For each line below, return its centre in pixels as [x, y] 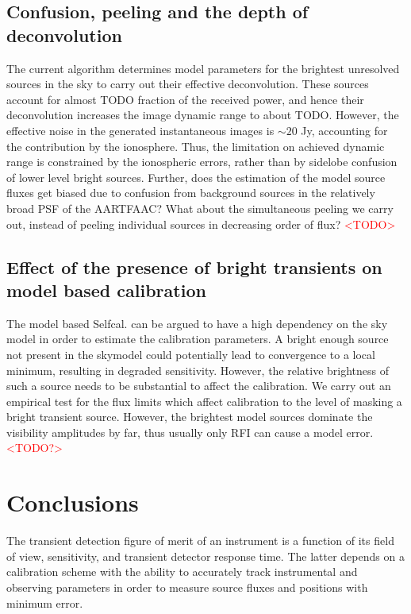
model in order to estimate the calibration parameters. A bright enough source [198, 339]
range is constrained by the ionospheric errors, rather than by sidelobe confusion [202, 162]
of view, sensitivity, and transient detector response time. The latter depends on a [205, 556]
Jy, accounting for [344, 130]
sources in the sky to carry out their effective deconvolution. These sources [188, 84]
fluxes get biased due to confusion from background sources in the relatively [191, 193]
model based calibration [106, 290]
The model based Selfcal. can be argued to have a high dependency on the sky [197, 323]
